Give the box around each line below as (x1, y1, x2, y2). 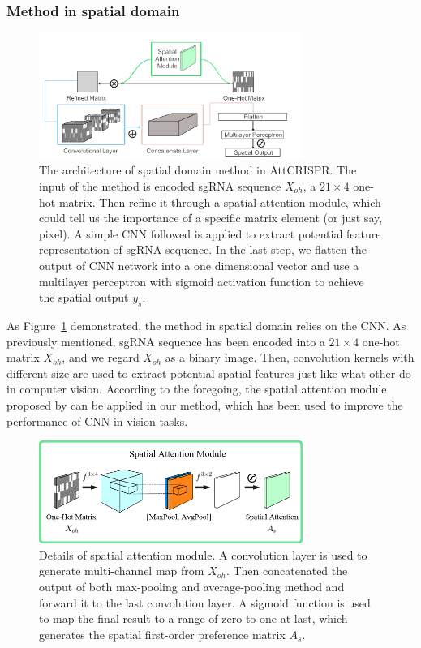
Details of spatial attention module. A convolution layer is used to (39, 546, 367, 563)
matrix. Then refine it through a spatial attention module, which (58, 193, 381, 210)
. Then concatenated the (226, 562, 348, 579)
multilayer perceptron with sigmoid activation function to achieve (39, 273, 364, 290)
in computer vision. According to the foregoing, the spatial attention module (6, 380, 387, 397)
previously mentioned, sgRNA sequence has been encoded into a (6, 333, 325, 350)
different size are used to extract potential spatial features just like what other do (6, 364, 411, 381)
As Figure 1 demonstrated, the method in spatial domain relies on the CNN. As (6, 316, 406, 333)
